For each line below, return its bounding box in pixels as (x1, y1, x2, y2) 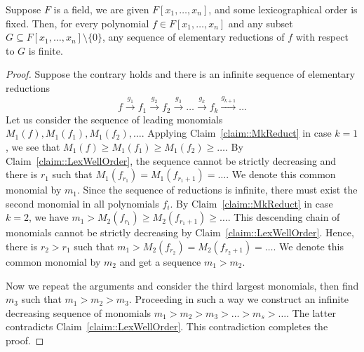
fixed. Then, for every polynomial (6, 15, 149, 30)
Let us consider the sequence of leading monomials (6, 111, 223, 126)
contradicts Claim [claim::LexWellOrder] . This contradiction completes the (6, 319, 328, 334)
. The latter (286, 305, 336, 320)
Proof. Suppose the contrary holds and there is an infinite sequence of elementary (6, 67, 356, 81)
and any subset (228, 15, 293, 30)
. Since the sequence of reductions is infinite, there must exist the (76, 182, 358, 197)
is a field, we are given (53, 2, 149, 16)
